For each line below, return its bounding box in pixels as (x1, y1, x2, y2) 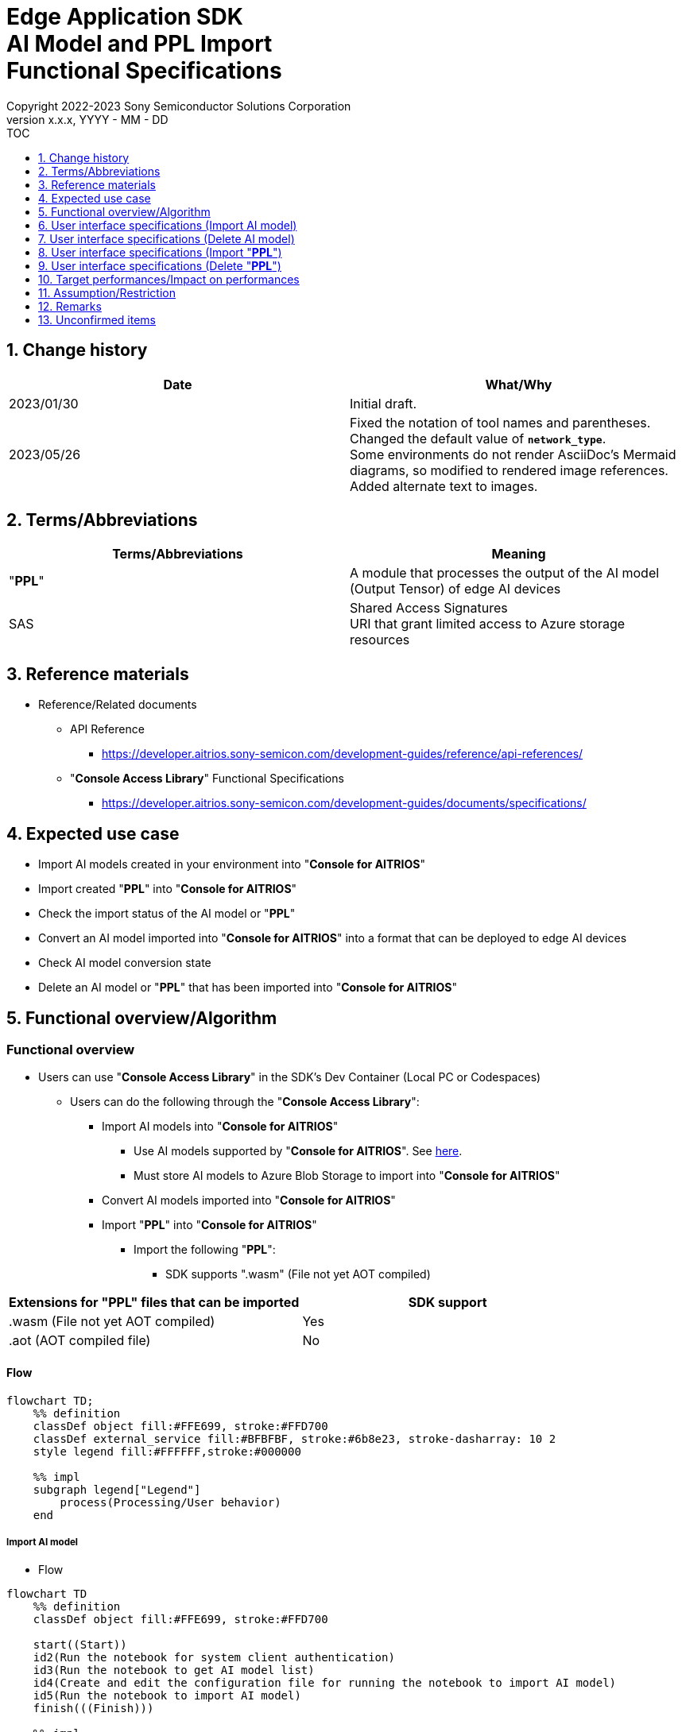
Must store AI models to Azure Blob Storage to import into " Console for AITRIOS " (134, 1169, 560, 1183)
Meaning (491, 546, 546, 563)
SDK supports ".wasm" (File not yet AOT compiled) (165, 1267, 431, 1282)
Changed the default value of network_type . (350, 430, 606, 447)
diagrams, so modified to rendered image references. (350, 462, 668, 478)
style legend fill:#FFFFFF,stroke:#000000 (33, 1444, 301, 1458)
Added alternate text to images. (350, 477, 538, 494)
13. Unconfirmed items (38, 312, 156, 327)
